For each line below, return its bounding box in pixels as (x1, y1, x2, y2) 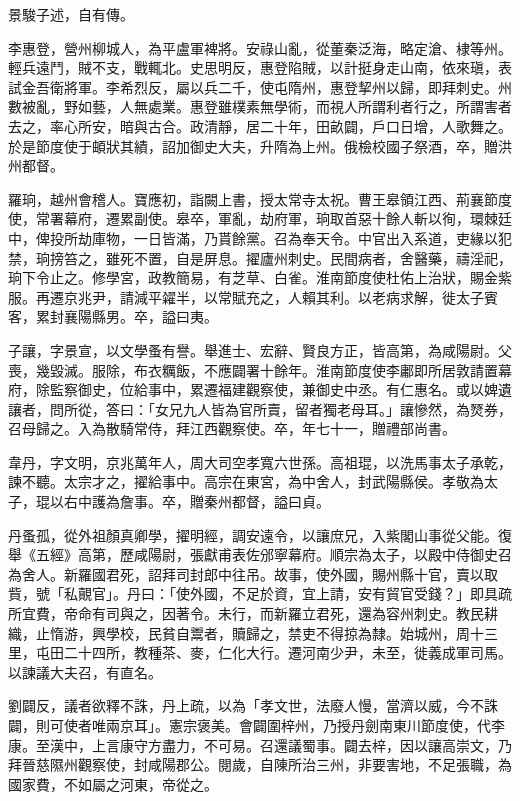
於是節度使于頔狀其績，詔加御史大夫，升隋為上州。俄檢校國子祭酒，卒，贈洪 (8, 135, 512, 156)
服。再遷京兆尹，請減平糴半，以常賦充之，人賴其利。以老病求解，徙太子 (8, 286, 484, 307)
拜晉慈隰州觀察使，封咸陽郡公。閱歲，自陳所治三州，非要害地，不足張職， (8, 754, 498, 775)
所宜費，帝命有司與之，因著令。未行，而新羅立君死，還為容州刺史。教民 (8, 603, 484, 624)
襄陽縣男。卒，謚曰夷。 (63, 306, 218, 327)
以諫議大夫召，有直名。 (8, 661, 162, 682)
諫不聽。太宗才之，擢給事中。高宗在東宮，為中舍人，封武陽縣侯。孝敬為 (8, 471, 484, 492)
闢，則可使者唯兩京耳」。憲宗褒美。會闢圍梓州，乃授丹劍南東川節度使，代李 (8, 715, 505, 735)
